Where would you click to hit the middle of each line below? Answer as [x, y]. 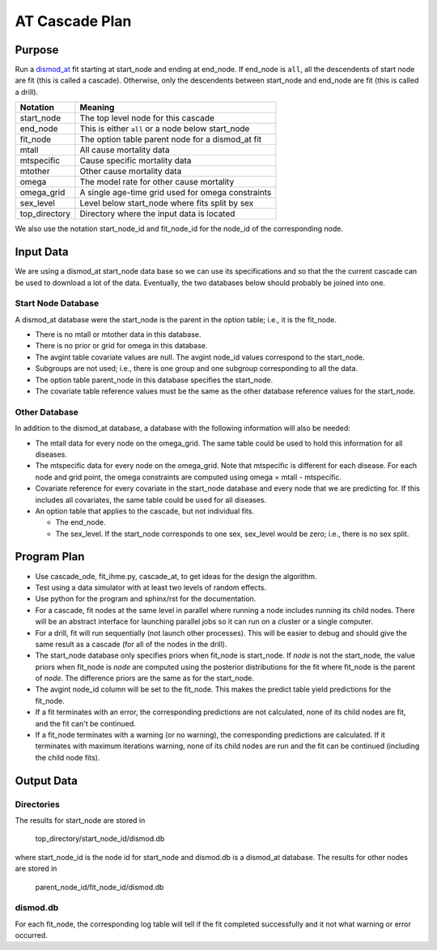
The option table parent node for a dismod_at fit [171, 139]
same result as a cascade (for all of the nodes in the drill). [131, 644]
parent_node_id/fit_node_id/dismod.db [100, 887]
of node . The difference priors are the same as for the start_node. [145, 678]
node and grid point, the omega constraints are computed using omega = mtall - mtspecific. [188, 477]
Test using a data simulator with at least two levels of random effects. [151, 587]
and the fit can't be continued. [86, 723]
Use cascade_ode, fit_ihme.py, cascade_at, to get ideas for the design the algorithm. [176, 576]
